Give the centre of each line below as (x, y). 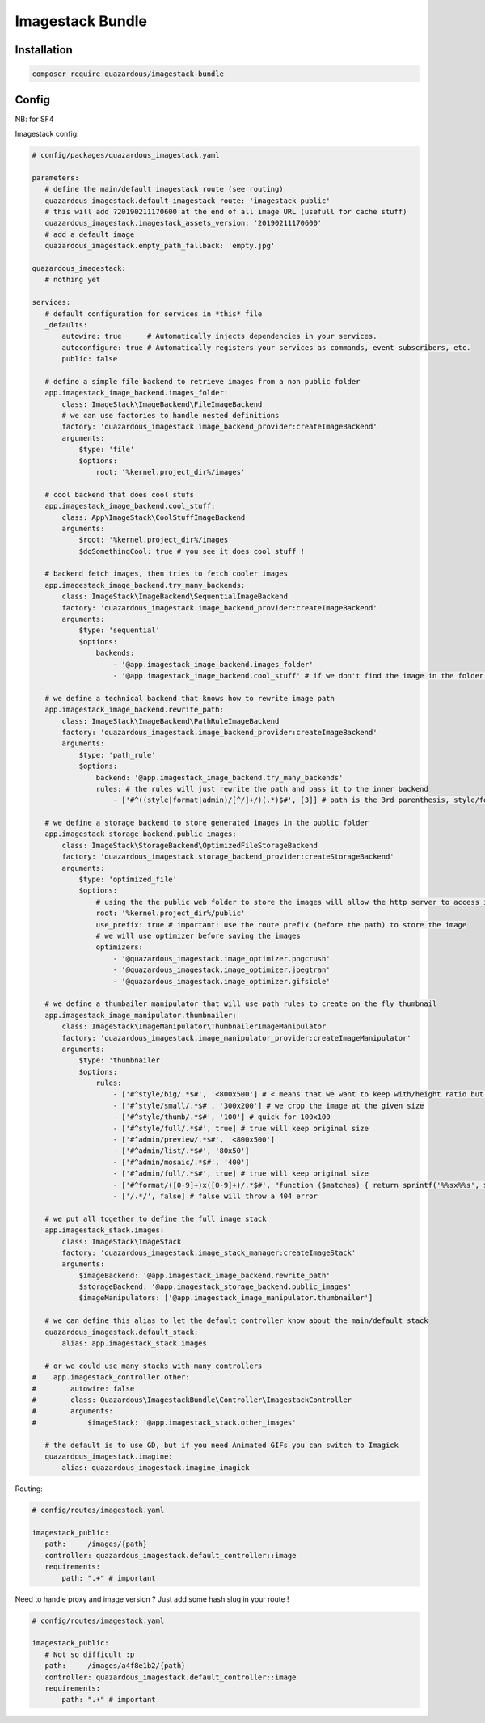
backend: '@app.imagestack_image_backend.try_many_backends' (219, 777)
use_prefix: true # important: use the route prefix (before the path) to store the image (281, 925)
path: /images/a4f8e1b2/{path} (115, 1666)
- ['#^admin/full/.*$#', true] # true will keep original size (241, 1174)
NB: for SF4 (34, 119)
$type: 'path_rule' (118, 755)
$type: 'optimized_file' (128, 880)
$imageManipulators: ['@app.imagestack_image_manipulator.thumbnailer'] (226, 1298)
